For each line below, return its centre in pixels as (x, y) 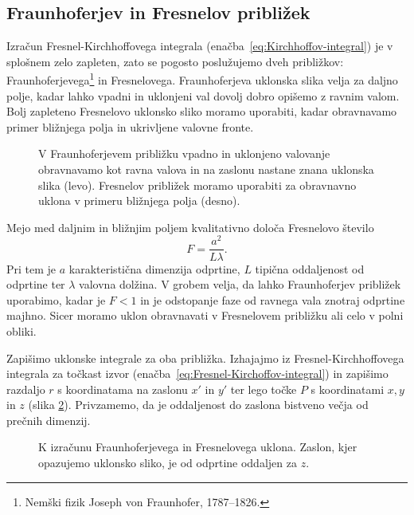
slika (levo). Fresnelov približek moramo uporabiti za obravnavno (197, 185)
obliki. (21, 330)
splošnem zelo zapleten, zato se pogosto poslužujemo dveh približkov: (175, 61)
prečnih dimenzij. (49, 420)
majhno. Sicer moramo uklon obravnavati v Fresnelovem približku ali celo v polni (205, 315)
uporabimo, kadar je (56, 299)
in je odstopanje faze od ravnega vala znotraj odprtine (273, 299)
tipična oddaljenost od (310, 268)
